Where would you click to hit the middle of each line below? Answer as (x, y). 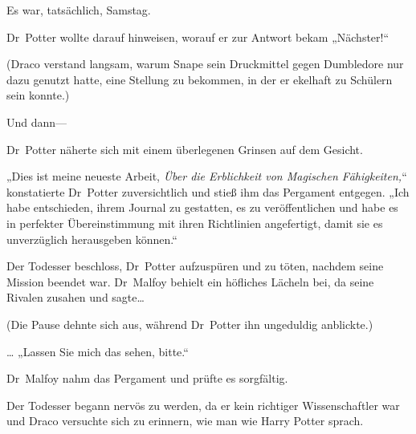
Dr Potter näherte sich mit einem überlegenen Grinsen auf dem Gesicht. (185, 149)
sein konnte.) (38, 95)
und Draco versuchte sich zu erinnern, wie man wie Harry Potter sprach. (185, 421)
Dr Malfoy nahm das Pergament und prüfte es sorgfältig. (147, 378)
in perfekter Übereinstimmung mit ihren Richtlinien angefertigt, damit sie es (195, 223)
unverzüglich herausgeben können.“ (92, 239)
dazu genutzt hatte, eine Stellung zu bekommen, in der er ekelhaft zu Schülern (200, 79)
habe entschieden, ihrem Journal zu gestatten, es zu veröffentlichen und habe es (202, 207)
